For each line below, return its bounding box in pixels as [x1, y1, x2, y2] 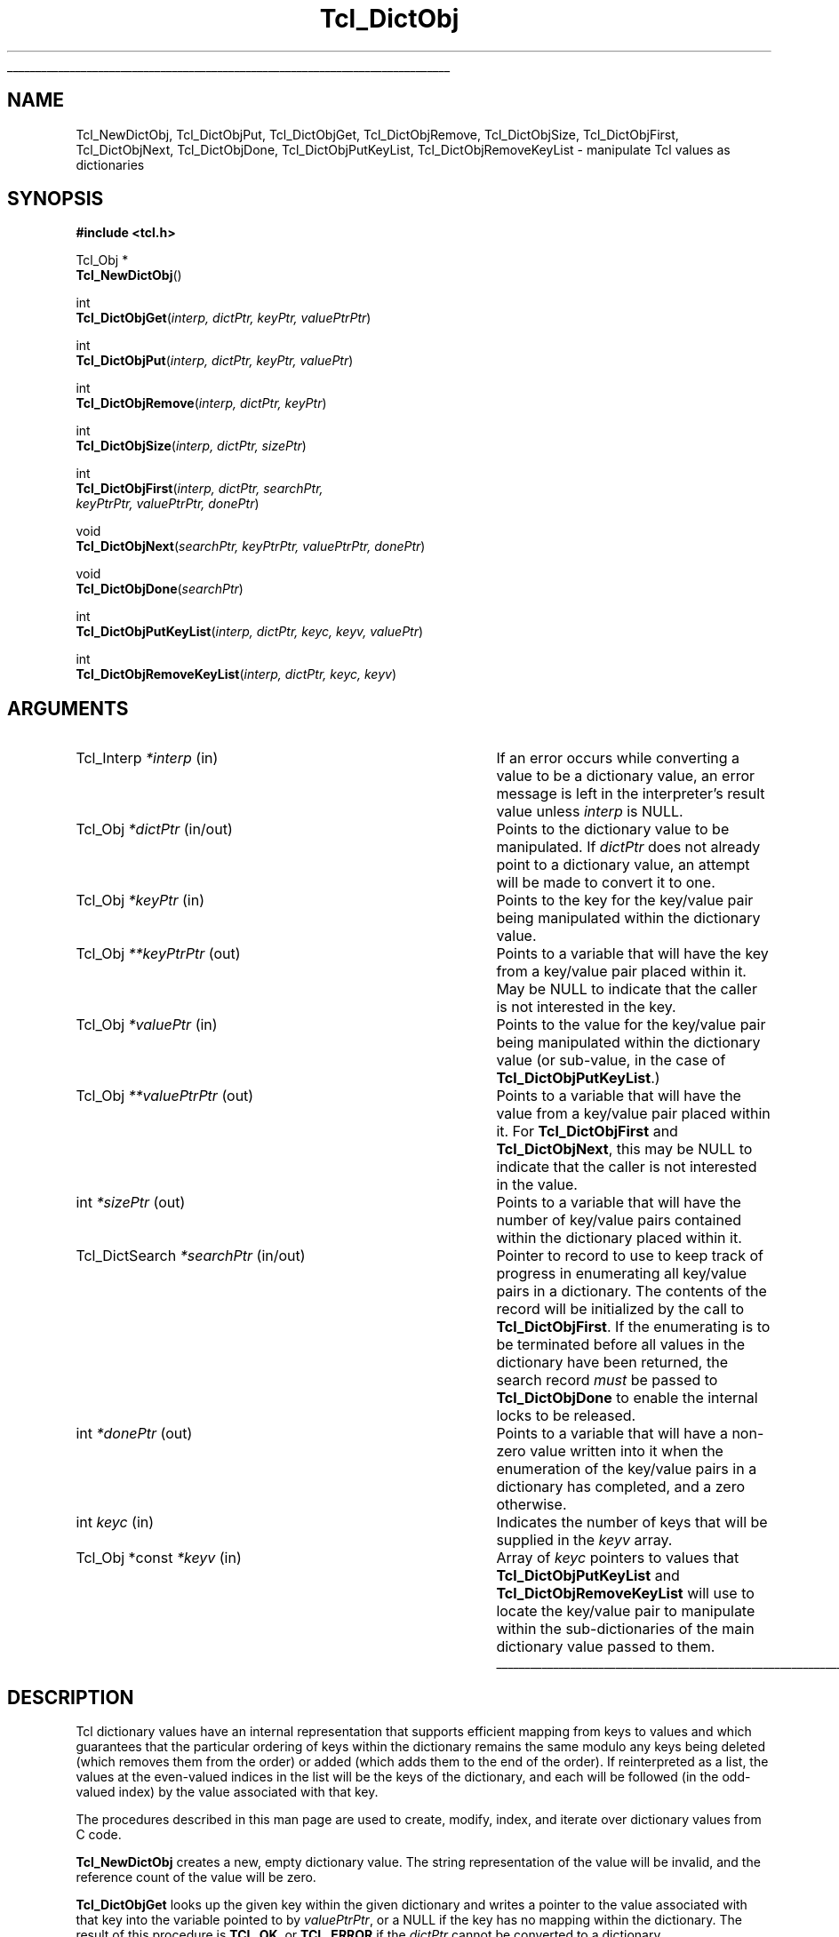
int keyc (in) [76, 1513, 155, 1532]
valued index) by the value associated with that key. [76, 1784, 379, 1800]
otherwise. [496, 1495, 567, 1514]
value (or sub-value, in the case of [496, 1051, 726, 1070]
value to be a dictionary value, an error [496, 767, 755, 785]
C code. [76, 1827, 122, 1843]
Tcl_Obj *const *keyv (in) [76, 1549, 242, 1567]
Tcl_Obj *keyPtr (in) [76, 891, 204, 910]
